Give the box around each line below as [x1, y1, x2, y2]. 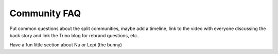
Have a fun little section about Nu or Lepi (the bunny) [9, 42, 122, 48]
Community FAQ [9, 8, 81, 19]
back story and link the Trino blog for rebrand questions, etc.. [9, 32, 140, 38]
